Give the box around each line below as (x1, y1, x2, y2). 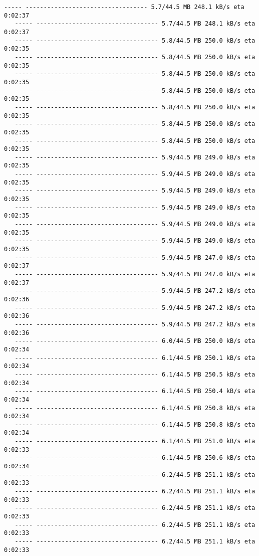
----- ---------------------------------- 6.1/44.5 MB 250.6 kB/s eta (15, 454, 255, 462)
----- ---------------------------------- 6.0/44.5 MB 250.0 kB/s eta (15, 337, 255, 345)
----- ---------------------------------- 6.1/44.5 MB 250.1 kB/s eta (15, 354, 255, 361)
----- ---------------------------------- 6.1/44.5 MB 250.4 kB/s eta (15, 388, 255, 395)
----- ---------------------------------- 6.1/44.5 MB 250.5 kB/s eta (15, 370, 255, 378)
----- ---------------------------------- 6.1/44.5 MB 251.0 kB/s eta (15, 438, 255, 445)
